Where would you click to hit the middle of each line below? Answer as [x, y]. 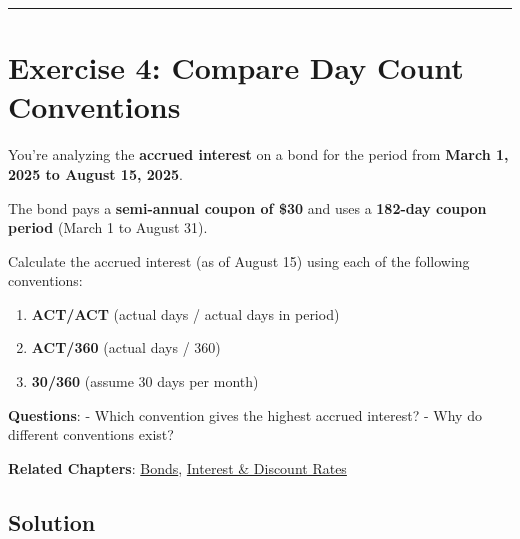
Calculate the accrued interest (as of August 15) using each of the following [239, 260]
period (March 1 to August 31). [108, 227]
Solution [52, 521]
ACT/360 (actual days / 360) [126, 347]
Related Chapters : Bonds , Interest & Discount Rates [177, 467]
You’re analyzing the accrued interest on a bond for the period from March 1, [258, 154]
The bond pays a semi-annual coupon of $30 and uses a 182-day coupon [247, 207]
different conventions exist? [91, 434]
